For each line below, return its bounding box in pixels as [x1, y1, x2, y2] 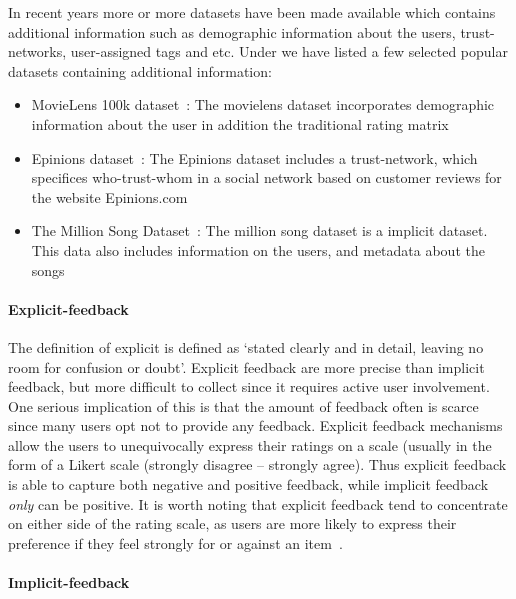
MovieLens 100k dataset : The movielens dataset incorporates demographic [31, 94, 495, 115]
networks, [8, 41, 67, 62]
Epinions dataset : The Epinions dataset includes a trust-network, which [31, 147, 478, 168]
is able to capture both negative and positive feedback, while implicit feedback [8, 474, 489, 495]
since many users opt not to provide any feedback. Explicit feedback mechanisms [8, 415, 503, 436]
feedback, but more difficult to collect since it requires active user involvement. [8, 376, 490, 397]
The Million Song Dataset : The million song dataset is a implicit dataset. [31, 220, 488, 241]
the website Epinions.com [31, 186, 188, 207]
